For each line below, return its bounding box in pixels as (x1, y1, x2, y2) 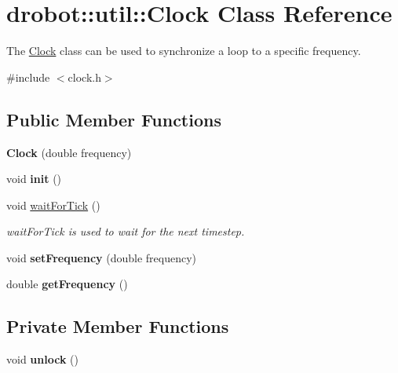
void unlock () (6, 351, 79, 368)
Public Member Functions (6, 107, 221, 131)
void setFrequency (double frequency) (6, 249, 197, 265)
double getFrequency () (6, 276, 128, 292)
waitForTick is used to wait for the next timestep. (6, 223, 245, 240)
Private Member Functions (6, 314, 229, 338)
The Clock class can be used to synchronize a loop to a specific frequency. (6, 42, 361, 59)
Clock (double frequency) (6, 144, 132, 160)
